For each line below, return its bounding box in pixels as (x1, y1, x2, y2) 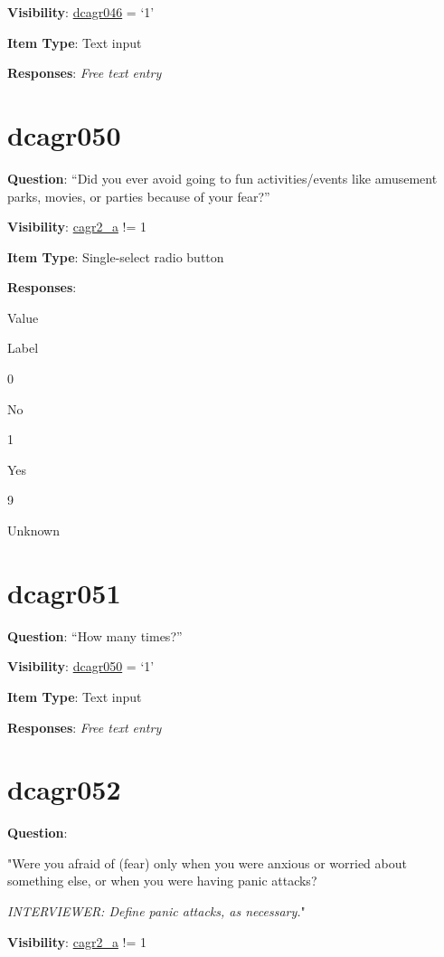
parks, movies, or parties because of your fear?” (7, 186, 270, 205)
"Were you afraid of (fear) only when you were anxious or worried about (7, 853, 407, 872)
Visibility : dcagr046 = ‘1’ (7, 3, 155, 21)
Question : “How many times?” (7, 626, 183, 645)
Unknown (7, 521, 60, 540)
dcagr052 (7, 771, 121, 808)
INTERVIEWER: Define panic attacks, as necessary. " (7, 902, 306, 921)
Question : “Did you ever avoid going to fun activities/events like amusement (7, 168, 438, 187)
